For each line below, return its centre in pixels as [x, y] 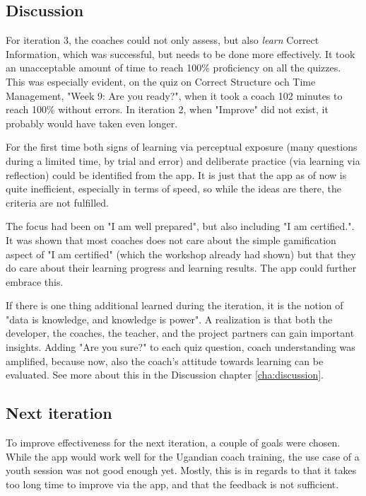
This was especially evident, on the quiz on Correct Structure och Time [161, 81]
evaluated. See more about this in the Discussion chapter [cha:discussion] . [165, 375]
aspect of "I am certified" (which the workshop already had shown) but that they [181, 254]
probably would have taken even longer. [92, 123]
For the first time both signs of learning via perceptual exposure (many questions [182, 147]
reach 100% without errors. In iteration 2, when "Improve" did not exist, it [167, 109]
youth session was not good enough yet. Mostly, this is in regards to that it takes [181, 470]
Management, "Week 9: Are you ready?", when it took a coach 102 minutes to [174, 95]
